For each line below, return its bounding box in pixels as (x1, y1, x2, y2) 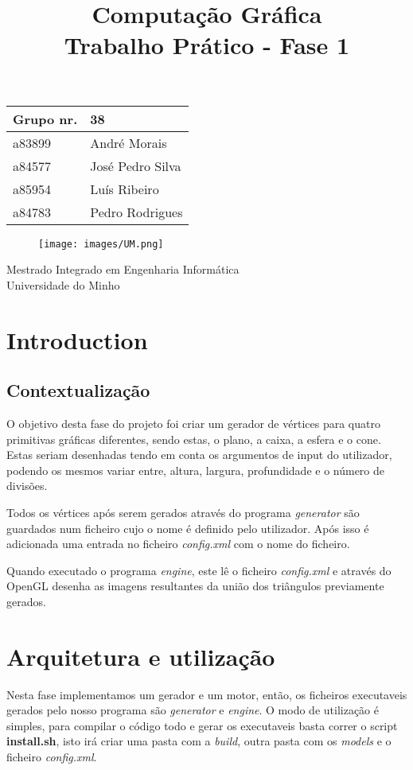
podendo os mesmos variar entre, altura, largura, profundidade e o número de (6, 461, 385, 478)
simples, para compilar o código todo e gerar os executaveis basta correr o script (6, 717, 398, 733)
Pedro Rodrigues (90, 202, 183, 221)
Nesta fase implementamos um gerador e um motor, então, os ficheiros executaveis (6, 686, 407, 702)
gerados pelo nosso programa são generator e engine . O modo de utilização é (6, 702, 380, 718)
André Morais (90, 133, 167, 152)
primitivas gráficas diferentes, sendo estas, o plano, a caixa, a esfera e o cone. (6, 430, 381, 447)
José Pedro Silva (90, 156, 181, 175)
